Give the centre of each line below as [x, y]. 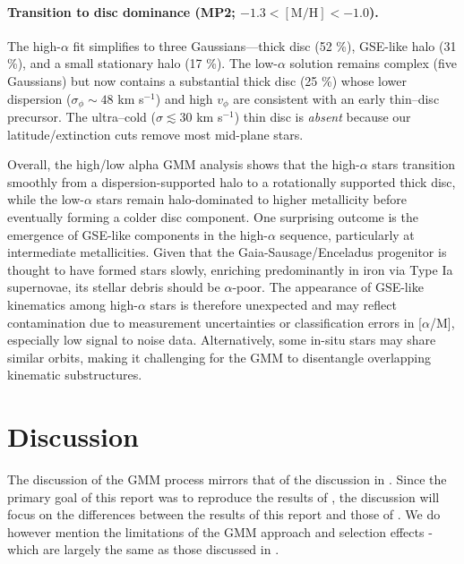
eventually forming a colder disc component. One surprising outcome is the [213, 217]
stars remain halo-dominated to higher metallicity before [251, 199]
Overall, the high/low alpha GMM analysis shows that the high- [184, 164]
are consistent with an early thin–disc [336, 98]
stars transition [414, 164]
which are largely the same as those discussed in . [143, 549]
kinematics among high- [73, 304]
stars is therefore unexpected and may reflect [273, 304]
